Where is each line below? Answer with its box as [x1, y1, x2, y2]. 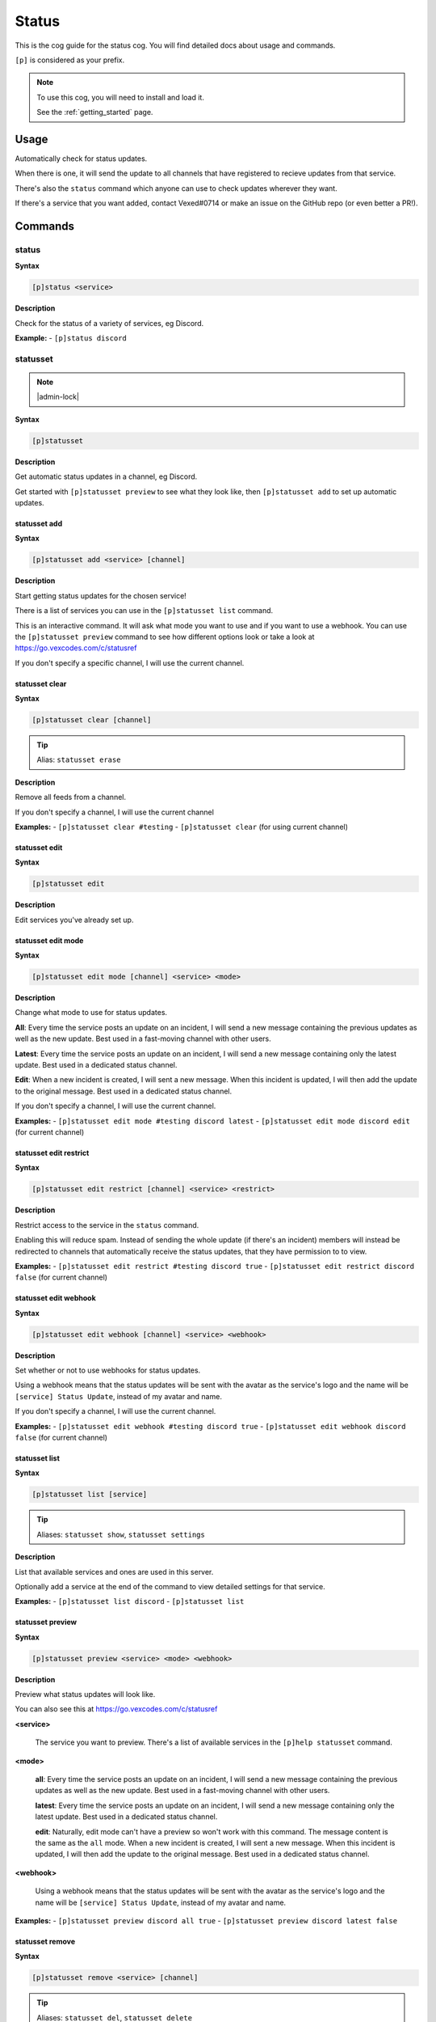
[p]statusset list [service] [31, 1490, 148, 1500]
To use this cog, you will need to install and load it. [36, 92, 205, 102]
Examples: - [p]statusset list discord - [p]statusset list [15, 1597, 245, 1606]
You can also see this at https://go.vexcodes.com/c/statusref [15, 1704, 218, 1714]
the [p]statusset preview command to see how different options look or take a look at [15, 632, 315, 641]
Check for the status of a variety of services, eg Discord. [15, 318, 204, 328]
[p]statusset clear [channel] [31, 716, 152, 725]
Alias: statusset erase [36, 755, 121, 764]
